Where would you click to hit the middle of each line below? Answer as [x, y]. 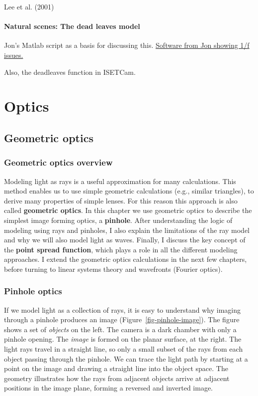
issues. [14, 55]
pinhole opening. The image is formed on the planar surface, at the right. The [123, 339]
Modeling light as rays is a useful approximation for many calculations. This [120, 181]
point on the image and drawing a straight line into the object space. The [116, 368]
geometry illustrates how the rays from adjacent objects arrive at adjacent [117, 378]
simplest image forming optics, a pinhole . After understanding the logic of [118, 220]
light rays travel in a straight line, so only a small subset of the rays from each [124, 349]
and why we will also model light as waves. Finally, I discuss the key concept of [125, 240]
